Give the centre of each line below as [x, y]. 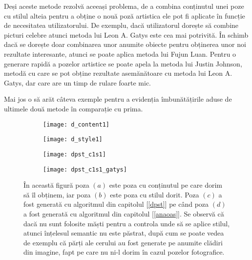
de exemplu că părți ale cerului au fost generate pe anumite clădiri [123, 242]
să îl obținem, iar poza [57, 194]
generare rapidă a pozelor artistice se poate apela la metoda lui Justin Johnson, [123, 63]
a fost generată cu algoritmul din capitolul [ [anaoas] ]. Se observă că [124, 213]
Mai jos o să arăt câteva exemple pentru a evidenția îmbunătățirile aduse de [118, 99]
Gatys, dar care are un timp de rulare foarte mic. [78, 82]
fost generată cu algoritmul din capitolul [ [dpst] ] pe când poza [116, 204]
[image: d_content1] [76, 124]
